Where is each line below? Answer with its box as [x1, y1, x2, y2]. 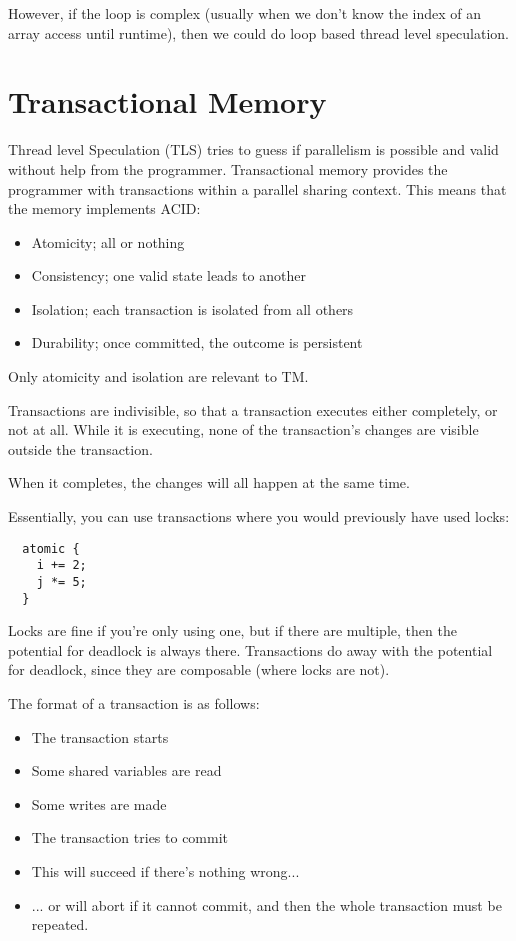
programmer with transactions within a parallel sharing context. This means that [8, 178, 507, 199]
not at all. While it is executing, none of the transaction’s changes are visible [8, 419, 479, 440]
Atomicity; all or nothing [31, 231, 185, 252]
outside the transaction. [8, 438, 153, 459]
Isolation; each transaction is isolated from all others [31, 298, 354, 319]
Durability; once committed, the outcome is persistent [31, 332, 363, 353]
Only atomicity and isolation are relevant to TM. [8, 366, 309, 387]
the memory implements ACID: [8, 198, 201, 219]
